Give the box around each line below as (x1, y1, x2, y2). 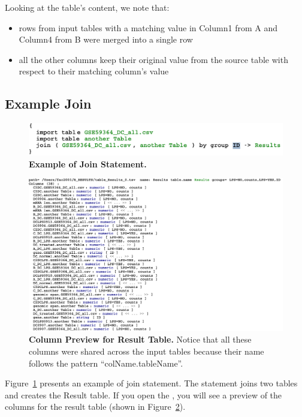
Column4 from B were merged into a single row (19, 33, 193, 46)
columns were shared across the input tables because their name (29, 345, 264, 358)
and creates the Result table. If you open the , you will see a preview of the (5, 388, 282, 401)
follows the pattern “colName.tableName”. (29, 356, 183, 369)
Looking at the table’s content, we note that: (5, 1, 170, 13)
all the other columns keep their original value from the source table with (19, 53, 288, 65)
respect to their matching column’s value (19, 65, 169, 77)
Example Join (5, 94, 92, 113)
